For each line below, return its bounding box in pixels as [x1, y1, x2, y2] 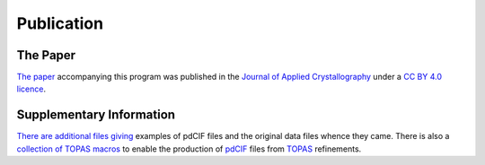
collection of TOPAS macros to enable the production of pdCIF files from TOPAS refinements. [16, 143, 362, 154]
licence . [16, 83, 47, 94]
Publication [16, 13, 103, 33]
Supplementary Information [16, 108, 175, 123]
